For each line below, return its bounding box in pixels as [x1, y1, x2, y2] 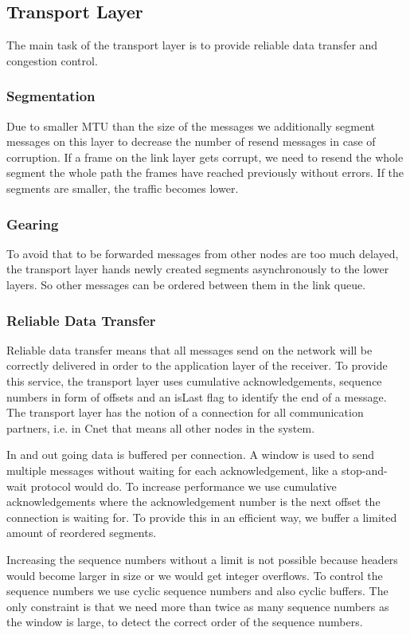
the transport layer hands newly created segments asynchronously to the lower [6, 261, 389, 277]
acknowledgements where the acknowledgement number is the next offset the [6, 493, 381, 510]
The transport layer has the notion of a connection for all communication [6, 404, 364, 421]
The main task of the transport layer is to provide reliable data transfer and [6, 37, 378, 53]
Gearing [6, 214, 59, 233]
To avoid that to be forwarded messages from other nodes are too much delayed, [6, 245, 399, 261]
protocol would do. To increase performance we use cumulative [30, 477, 337, 494]
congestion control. [6, 52, 98, 69]
